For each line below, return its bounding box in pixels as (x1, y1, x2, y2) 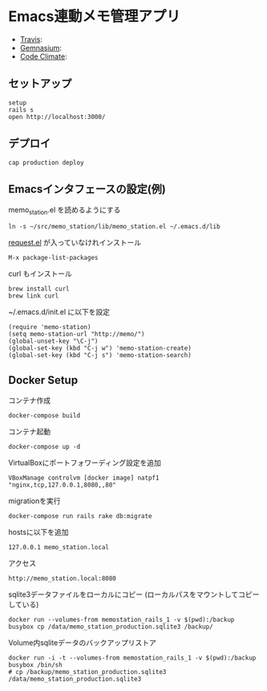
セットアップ (8, 77, 72, 91)
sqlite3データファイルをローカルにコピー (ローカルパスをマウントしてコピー (8, 589, 260, 599)
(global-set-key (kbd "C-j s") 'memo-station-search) (8, 352, 192, 360)
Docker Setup (8, 373, 79, 387)
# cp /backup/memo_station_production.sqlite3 (8, 668, 167, 676)
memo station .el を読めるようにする (8, 205, 121, 217)
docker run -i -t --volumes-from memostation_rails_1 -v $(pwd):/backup (8, 653, 257, 662)
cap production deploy (8, 158, 84, 167)
